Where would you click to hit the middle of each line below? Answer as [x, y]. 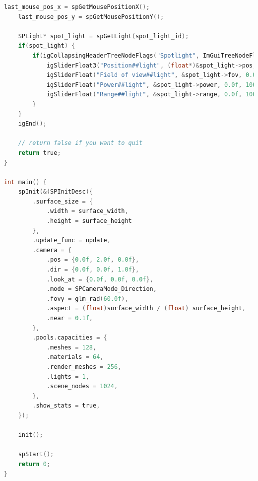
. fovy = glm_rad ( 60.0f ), [87, 299]
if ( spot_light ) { [47, 46]
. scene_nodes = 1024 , [82, 386]
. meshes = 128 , [71, 347]
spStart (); [36, 454]
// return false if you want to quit [80, 143]
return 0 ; [34, 464]
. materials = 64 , [75, 357]
